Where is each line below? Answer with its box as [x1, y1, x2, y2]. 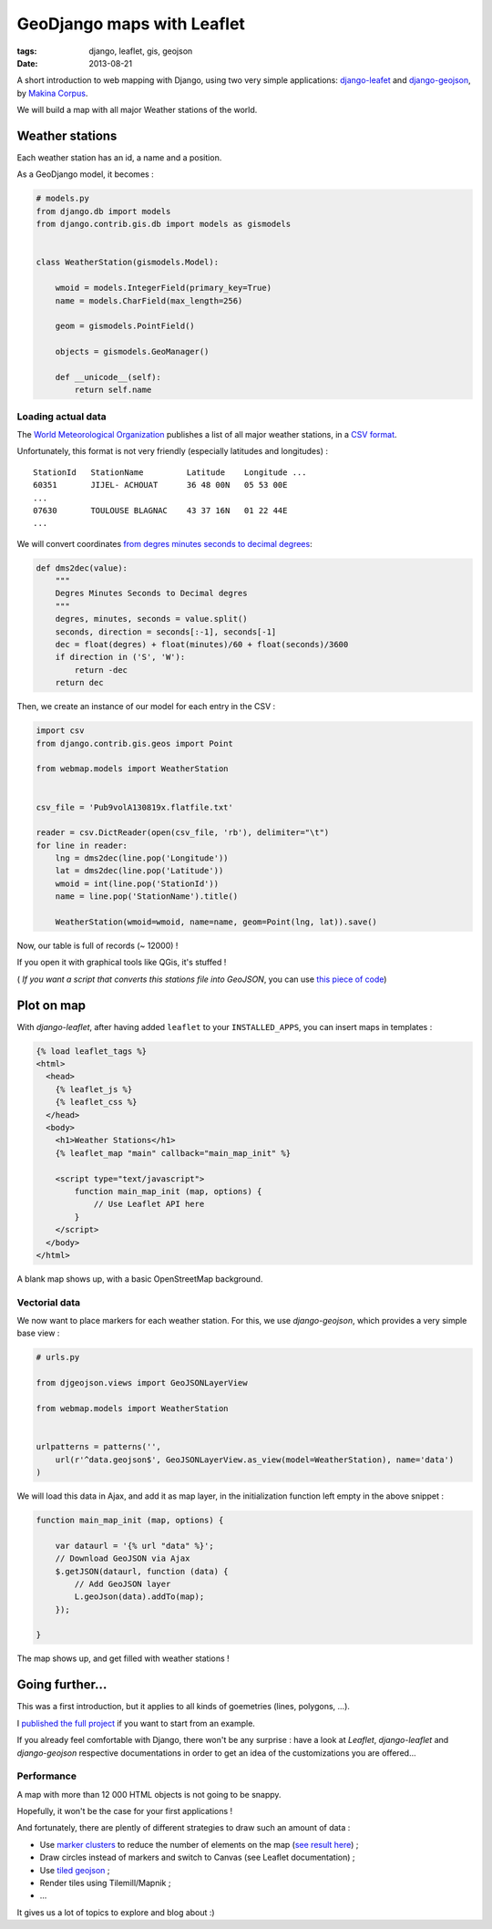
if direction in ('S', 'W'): [55, 652, 186, 663]
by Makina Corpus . [16, 88, 88, 98]
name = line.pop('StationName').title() [55, 892, 239, 902]
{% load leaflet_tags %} [36, 1046, 148, 1057]
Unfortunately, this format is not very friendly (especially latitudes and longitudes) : [16, 446, 328, 457]
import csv [36, 726, 85, 736]
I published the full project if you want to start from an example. [16, 1718, 255, 1728]
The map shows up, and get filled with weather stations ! [16, 1653, 230, 1664]
